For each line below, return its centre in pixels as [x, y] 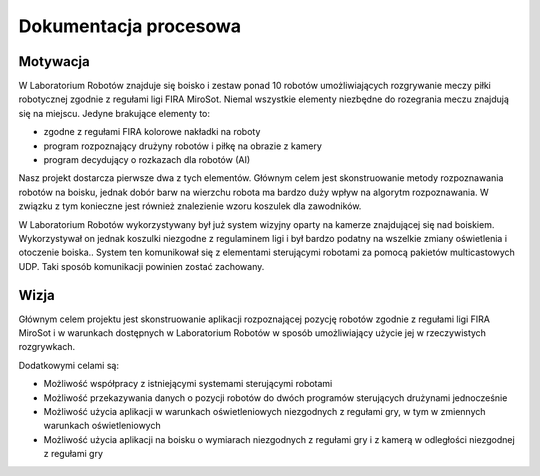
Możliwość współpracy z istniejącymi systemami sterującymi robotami [188, 384]
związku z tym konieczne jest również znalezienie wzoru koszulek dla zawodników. [190, 206]
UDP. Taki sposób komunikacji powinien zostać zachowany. [141, 266]
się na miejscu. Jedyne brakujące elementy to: [114, 113]
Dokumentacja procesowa [130, 26]
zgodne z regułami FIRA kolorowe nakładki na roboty [152, 132]
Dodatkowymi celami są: [69, 365]
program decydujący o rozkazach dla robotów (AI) [147, 160]
